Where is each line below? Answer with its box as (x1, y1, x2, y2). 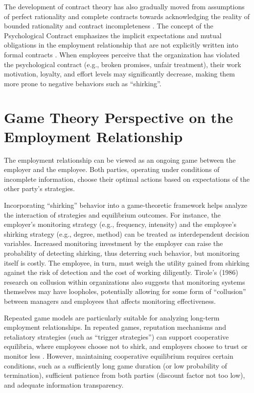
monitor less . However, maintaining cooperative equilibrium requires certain (4, 350, 233, 361)
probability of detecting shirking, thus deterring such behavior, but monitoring (4, 248, 240, 258)
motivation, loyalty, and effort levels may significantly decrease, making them (4, 69, 235, 79)
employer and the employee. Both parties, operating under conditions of (4, 164, 220, 174)
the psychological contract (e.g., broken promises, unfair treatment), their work (4, 59, 241, 69)
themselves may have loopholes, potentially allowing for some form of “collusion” (4, 286, 246, 296)
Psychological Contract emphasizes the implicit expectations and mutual (4, 30, 222, 40)
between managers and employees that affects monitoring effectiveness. (4, 295, 216, 306)
